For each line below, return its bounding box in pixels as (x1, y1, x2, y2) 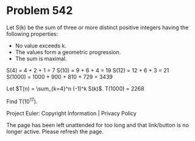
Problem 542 (6, 4, 73, 18)
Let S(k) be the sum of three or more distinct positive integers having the (6, 24, 189, 31)
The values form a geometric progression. (15, 48, 121, 55)
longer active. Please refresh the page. (6, 128, 104, 135)
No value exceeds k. (15, 42, 67, 49)
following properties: (6, 30, 58, 37)
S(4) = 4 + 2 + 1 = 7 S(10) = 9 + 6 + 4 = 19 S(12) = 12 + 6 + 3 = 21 (6, 66, 169, 74)
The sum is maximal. (15, 55, 67, 62)
